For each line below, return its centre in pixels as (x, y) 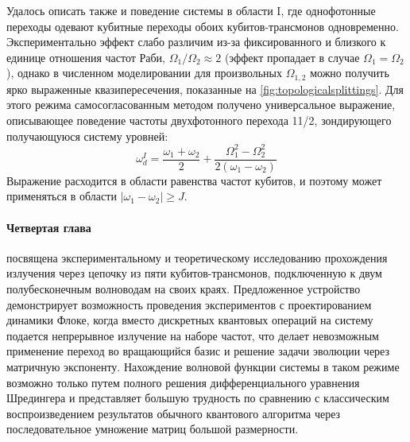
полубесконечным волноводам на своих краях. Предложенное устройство (184, 288)
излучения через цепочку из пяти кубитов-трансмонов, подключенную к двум (194, 273)
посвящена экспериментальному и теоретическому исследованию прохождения (197, 257)
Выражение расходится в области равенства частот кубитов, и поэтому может (194, 180)
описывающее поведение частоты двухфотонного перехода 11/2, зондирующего (199, 120)
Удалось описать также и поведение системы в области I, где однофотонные (191, 10)
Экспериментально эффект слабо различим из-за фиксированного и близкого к (196, 42)
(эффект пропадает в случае (292, 57)
